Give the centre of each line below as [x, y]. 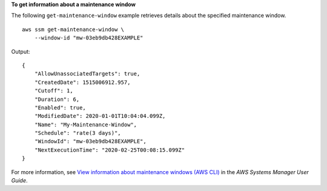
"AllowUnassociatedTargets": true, [87, 74]
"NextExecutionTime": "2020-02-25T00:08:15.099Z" [109, 150]
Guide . [19, 181]
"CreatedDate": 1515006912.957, [82, 82]
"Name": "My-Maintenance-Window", [86, 125]
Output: [21, 51]
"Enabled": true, [60, 108]
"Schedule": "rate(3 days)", [78, 133]
